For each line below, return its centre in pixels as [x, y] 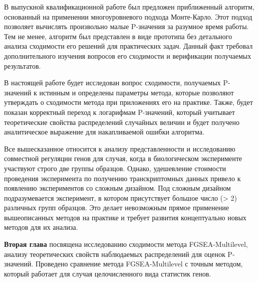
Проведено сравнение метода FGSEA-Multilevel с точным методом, [139, 264]
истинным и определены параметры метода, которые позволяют [137, 92]
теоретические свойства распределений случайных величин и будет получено [122, 122]
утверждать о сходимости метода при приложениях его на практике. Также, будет [128, 102]
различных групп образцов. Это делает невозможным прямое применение [116, 207]
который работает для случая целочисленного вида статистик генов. [108, 273]
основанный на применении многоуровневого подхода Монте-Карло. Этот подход [128, 16]
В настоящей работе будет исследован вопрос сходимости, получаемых [112, 83]
